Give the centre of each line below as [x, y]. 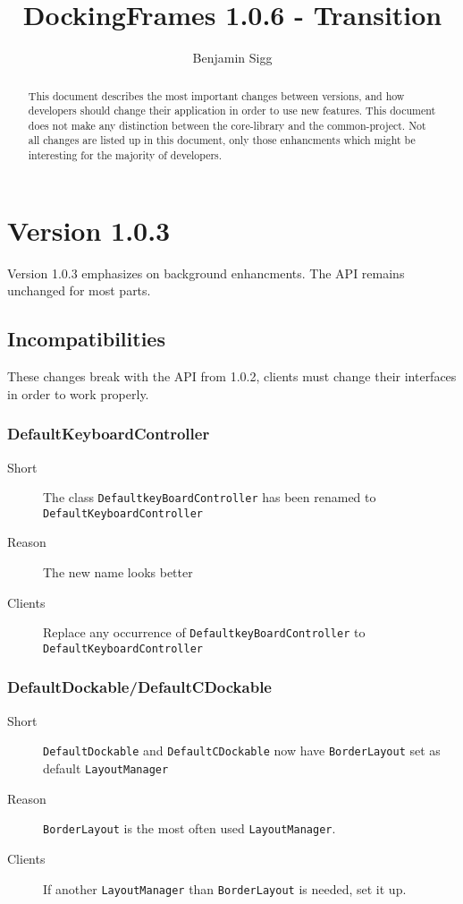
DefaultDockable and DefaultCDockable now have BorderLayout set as [242, 750]
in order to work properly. [78, 393]
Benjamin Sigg [232, 58]
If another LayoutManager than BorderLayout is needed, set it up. [225, 888]
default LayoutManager [106, 768]
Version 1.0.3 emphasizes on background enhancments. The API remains [206, 273]
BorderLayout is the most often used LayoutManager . [189, 828]
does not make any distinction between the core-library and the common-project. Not [227, 125]
